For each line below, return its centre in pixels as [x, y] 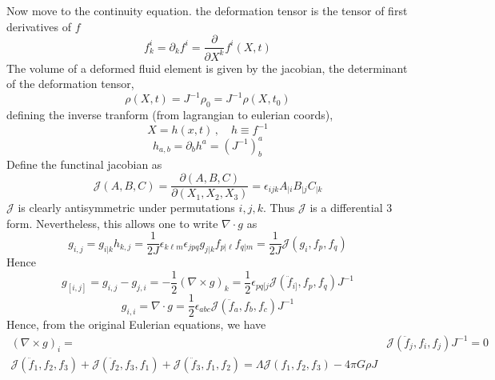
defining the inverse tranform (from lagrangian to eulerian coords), [170, 115]
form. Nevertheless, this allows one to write [112, 223]
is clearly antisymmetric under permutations [126, 208]
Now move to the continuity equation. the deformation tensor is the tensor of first [207, 10]
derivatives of [39, 26]
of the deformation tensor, [70, 84]
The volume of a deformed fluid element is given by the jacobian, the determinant [207, 68]
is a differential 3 [351, 208]
